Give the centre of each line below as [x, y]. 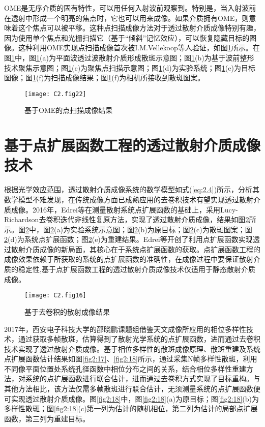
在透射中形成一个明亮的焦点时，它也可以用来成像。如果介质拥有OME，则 [127, 18]
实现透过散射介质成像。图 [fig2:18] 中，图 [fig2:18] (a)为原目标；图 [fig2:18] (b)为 [135, 398]
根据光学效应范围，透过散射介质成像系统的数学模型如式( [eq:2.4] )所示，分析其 [132, 189]
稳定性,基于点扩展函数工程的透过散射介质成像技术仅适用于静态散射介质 [137, 269]
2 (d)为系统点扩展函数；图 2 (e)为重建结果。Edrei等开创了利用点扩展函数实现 [128, 239]
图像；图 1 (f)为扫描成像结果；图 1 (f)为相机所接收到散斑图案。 [105, 78]
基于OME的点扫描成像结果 [69, 110]
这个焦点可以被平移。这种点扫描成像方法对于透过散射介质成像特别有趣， [139, 28]
